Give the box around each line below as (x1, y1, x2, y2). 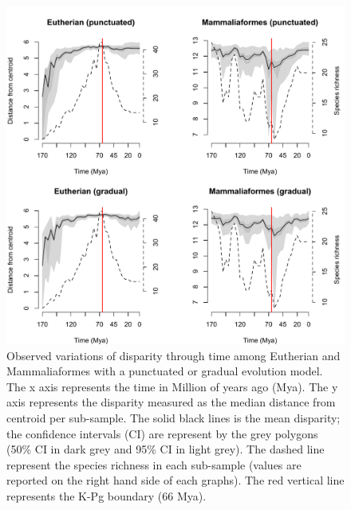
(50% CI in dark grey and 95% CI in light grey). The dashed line (6, 441, 325, 457)
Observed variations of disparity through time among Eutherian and (6, 347, 341, 363)
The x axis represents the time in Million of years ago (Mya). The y (6, 378, 338, 394)
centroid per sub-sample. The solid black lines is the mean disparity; (6, 409, 341, 426)
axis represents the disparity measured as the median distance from (6, 394, 336, 410)
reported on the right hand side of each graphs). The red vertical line (6, 472, 345, 488)
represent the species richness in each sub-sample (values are (6, 456, 302, 473)
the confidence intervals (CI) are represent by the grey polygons (6, 425, 318, 441)
